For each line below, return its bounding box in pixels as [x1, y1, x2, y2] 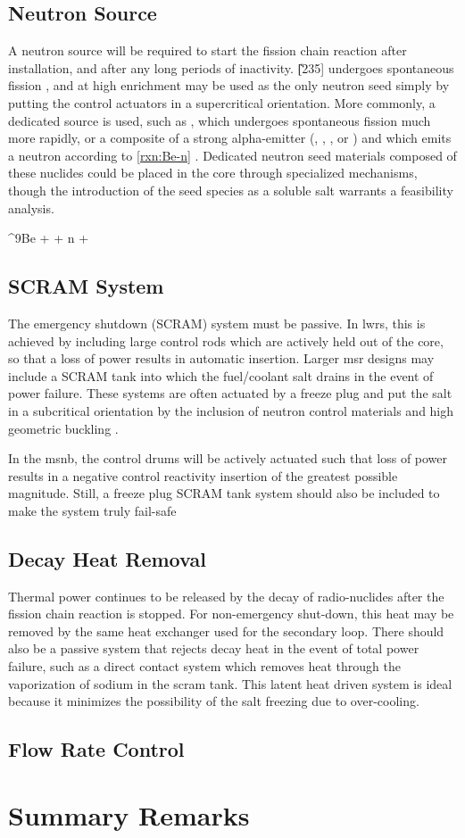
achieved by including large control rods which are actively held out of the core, [8, 331, 444, 350]
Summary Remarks [8, 796, 250, 833]
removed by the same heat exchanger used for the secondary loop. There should [8, 621, 444, 640]
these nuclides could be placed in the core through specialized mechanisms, [8, 163, 418, 182]
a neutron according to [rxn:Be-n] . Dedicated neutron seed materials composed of [8, 145, 457, 164]
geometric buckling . [8, 419, 119, 437]
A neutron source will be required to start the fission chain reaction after [8, 41, 407, 60]
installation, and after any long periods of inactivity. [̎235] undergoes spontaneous [8, 58, 454, 77]
